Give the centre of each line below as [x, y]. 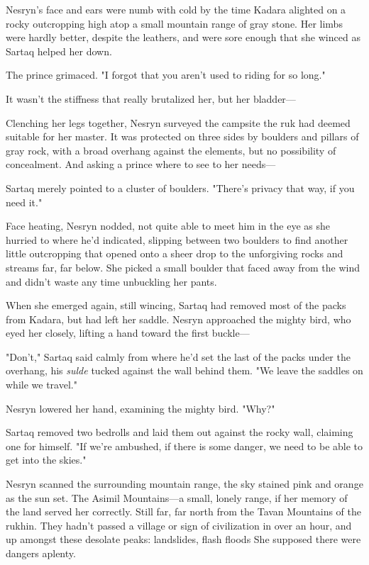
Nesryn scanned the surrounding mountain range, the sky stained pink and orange [184, 484]
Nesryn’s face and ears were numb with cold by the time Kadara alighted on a [176, 9]
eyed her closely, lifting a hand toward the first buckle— [128, 333]
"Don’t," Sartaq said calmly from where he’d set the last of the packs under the [178, 356]
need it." [24, 202]
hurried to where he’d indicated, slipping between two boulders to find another [177, 239]
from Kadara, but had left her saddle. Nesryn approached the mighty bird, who [178, 319]
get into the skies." [46, 460]
